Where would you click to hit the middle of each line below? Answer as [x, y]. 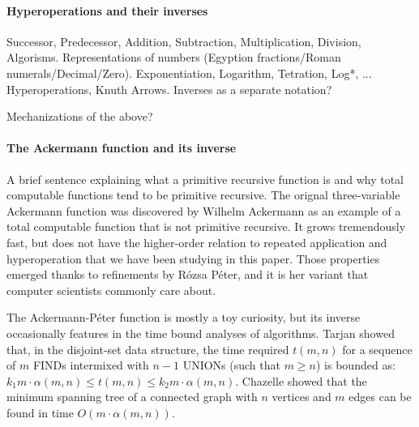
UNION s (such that [231, 365]
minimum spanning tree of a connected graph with [132, 397]
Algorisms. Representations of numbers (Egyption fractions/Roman [174, 57]
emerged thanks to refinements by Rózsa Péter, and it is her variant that [188, 274]
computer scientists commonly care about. [111, 290]
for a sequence [377, 349]
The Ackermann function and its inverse [122, 148]
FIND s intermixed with [91, 365]
